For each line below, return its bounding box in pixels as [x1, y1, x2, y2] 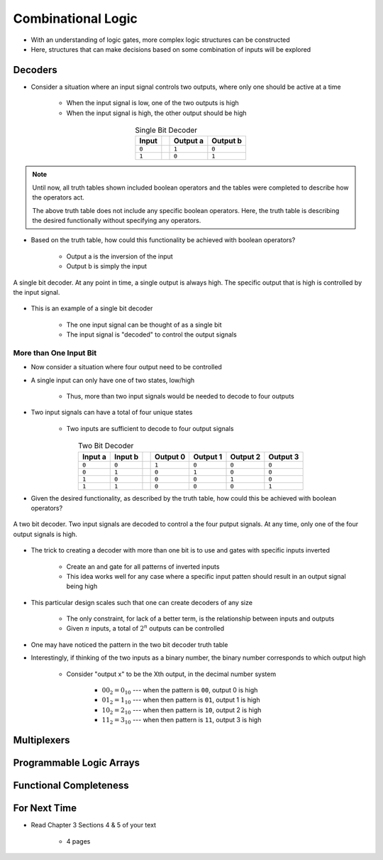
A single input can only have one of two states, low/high [30, 376, 195, 384]
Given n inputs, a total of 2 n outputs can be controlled [66, 624, 225, 633]
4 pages [66, 837, 91, 845]
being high [66, 582, 98, 591]
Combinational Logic [13, 11, 138, 26]
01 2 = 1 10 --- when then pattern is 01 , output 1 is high [101, 696, 260, 706]
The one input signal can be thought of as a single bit [66, 320, 222, 329]
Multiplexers [13, 734, 70, 746]
